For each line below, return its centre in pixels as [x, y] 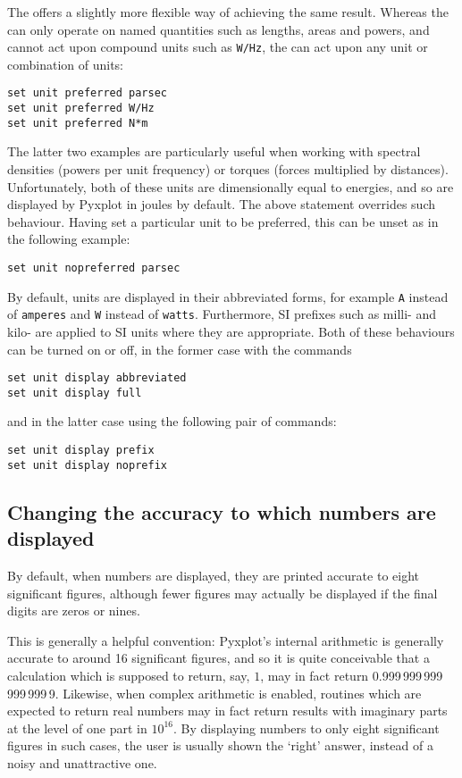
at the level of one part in [77, 728]
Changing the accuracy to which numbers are [222, 511]
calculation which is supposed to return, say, [129, 675]
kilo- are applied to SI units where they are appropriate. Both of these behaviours [231, 331]
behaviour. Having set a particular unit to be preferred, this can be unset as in [223, 221]
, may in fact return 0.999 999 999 [352, 675]
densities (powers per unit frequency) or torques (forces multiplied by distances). [228, 169]
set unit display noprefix [87, 465]
